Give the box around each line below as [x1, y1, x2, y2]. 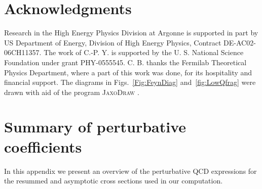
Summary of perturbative [4, 116, 186, 137]
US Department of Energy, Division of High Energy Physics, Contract [4, 37, 221, 48]
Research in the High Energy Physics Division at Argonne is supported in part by [4, 27, 258, 38]
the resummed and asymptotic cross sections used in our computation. [4, 175, 223, 186]
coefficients [4, 136, 82, 157]
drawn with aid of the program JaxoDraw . [4, 86, 139, 97]
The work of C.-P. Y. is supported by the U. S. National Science [44, 47, 244, 58]
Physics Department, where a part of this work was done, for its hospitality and [4, 67, 252, 77]
